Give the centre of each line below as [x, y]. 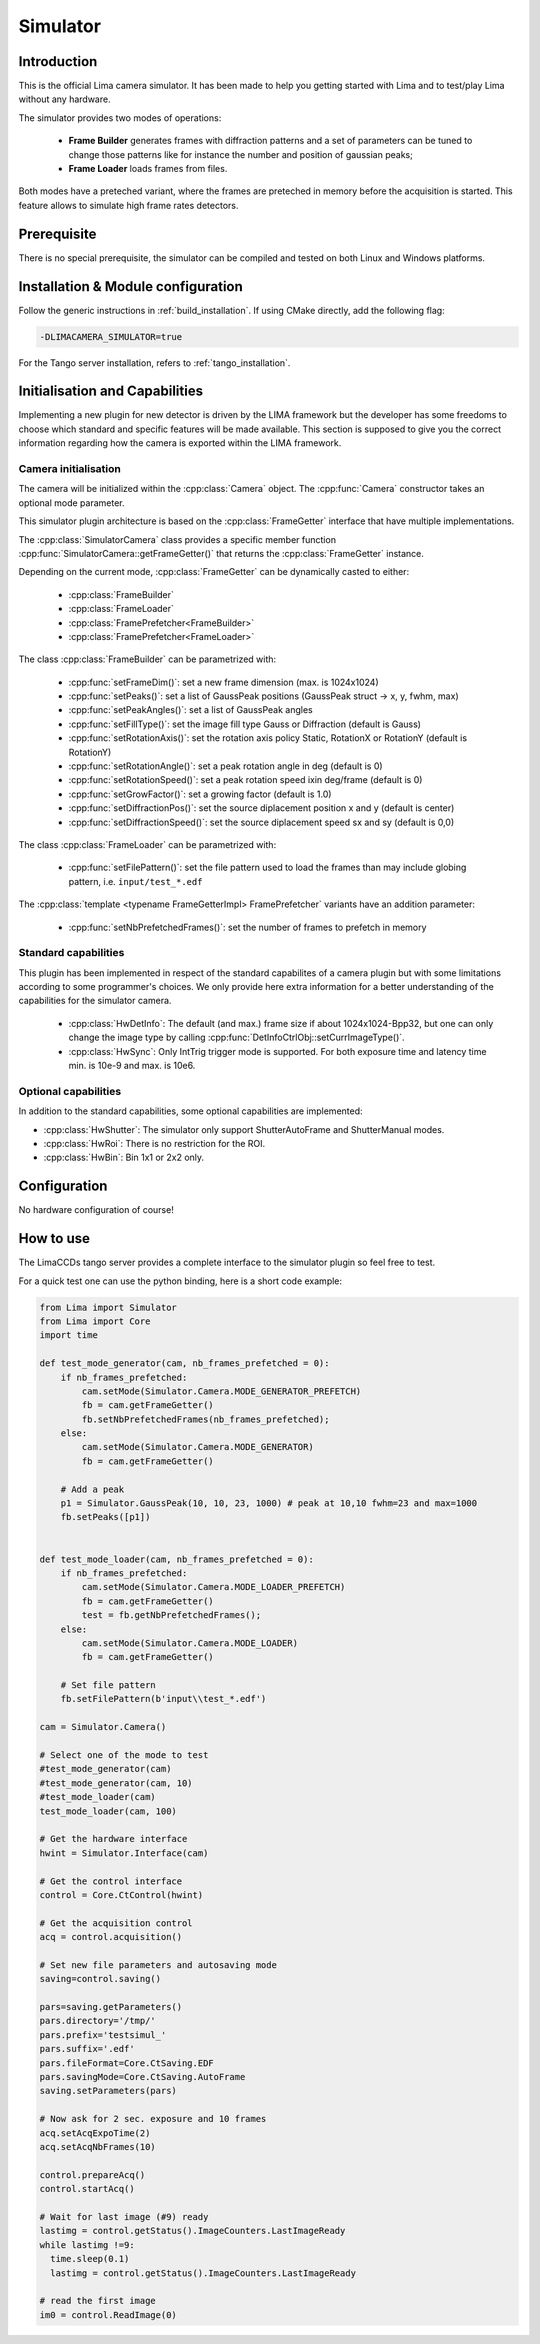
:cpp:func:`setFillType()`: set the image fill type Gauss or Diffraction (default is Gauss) [245, 724]
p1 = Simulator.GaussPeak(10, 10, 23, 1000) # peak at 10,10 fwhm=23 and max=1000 [269, 1503]
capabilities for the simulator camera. [95, 1001]
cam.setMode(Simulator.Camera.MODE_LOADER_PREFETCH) [213, 1587]
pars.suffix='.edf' [87, 2049]
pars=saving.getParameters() [111, 2007]
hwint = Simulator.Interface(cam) [124, 1853]
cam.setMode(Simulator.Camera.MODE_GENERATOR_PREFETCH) [221, 1391]
